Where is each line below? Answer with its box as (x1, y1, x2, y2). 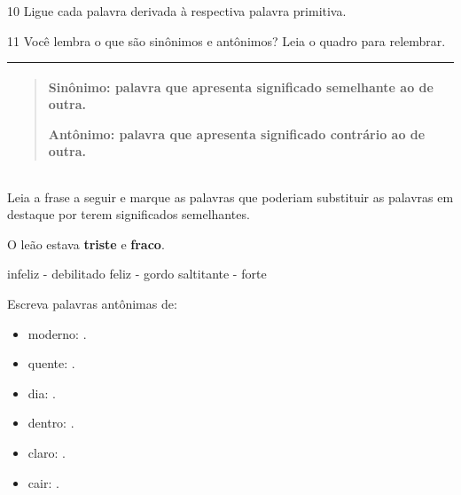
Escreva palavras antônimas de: (7, 294, 177, 312)
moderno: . (27, 324, 87, 342)
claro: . (27, 443, 66, 461)
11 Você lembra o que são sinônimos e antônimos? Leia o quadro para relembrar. (7, 31, 446, 50)
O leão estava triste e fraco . (7, 234, 165, 253)
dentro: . (27, 413, 74, 432)
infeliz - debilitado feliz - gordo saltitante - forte (7, 264, 267, 283)
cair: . (27, 473, 59, 491)
